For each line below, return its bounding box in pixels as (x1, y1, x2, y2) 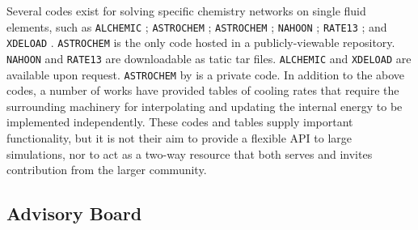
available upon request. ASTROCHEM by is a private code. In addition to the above (6, 66, 405, 83)
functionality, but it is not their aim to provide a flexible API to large (6, 130, 353, 146)
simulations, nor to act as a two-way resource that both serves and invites (6, 145, 373, 162)
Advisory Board (6, 201, 142, 226)
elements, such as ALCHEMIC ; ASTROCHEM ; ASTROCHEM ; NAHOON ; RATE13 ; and (6, 18, 387, 35)
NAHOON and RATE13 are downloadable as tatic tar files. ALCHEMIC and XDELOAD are (6, 49, 412, 66)
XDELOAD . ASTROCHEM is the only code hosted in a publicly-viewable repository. (6, 34, 395, 51)
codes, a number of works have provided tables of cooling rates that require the (6, 82, 399, 99)
